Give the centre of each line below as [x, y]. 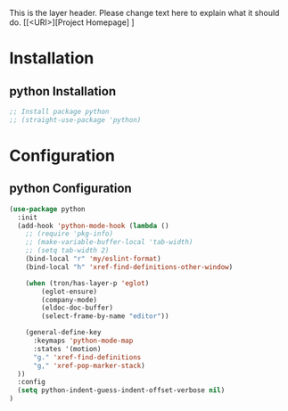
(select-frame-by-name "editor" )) [105, 316]
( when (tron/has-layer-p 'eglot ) [87, 283]
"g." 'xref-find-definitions [87, 357]
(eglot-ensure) [70, 292]
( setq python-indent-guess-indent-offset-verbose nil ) [121, 390]
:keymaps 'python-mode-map [83, 341]
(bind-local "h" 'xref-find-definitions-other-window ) [129, 267]
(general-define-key [63, 333]
